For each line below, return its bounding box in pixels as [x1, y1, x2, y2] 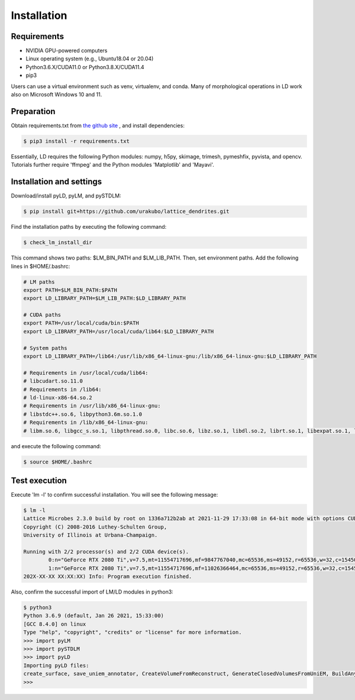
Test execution [11, 475, 67, 485]
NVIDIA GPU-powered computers [25, 47, 108, 54]
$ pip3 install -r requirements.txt [23, 138, 130, 144]
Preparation [11, 106, 56, 116]
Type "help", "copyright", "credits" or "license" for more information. [23, 629, 242, 636]
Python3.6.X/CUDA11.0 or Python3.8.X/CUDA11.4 [25, 63, 144, 70]
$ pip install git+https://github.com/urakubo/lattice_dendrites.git [23, 208, 230, 215]
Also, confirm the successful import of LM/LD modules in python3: [11, 588, 174, 595]
